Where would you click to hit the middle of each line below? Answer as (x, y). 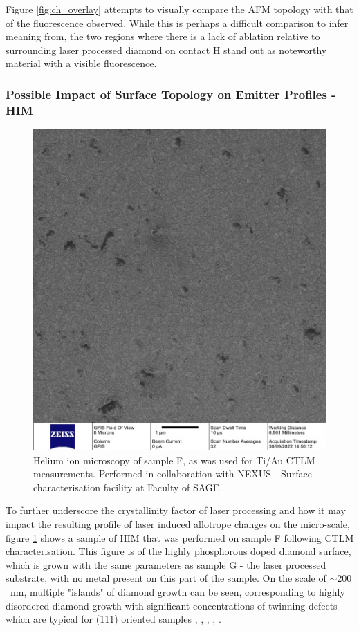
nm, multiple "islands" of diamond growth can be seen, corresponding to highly (177, 591)
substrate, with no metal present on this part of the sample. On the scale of (166, 578)
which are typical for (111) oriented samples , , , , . (113, 619)
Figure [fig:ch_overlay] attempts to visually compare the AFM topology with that (179, 9)
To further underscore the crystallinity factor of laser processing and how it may (176, 510)
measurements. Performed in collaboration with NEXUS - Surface (173, 474)
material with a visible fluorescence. (81, 63)
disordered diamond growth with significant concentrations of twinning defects (172, 605)
